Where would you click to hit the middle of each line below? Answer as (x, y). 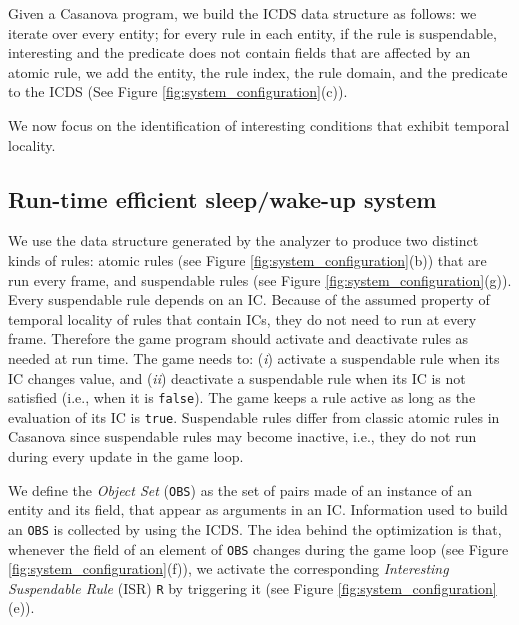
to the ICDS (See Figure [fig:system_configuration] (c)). (178, 91)
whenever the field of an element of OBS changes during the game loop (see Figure (258, 548)
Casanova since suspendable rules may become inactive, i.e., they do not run (242, 436)
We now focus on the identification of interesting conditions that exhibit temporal (259, 124)
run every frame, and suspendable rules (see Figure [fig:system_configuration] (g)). (260, 279)
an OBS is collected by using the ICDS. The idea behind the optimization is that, (255, 528)
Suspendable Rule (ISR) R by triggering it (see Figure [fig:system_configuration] (252, 587)
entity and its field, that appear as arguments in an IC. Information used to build (258, 509)
